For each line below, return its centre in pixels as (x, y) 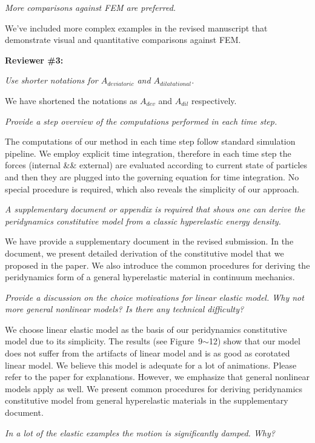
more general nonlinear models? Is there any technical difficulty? (124, 309)
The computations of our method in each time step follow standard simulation (150, 141)
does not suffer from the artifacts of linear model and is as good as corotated (148, 353)
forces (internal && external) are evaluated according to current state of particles (156, 165)
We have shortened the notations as (71, 100)
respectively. (214, 100)
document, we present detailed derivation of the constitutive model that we (144, 253)
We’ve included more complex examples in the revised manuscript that (136, 28)
